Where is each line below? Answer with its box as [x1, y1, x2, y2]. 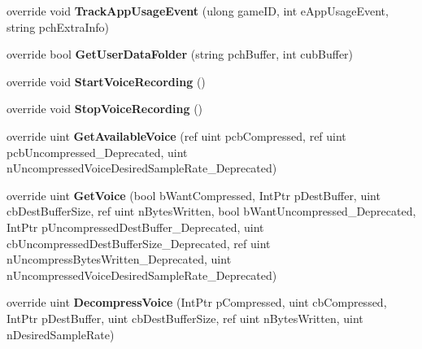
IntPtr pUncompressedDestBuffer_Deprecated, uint [7, 218, 264, 235]
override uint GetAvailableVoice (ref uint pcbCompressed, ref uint [7, 127, 346, 144]
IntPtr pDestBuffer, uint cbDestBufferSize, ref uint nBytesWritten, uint [7, 309, 363, 326]
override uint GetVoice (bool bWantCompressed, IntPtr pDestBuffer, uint [7, 186, 381, 203]
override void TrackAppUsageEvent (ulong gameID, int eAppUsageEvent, [7, 2, 389, 19]
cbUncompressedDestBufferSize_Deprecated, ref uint [7, 234, 271, 251]
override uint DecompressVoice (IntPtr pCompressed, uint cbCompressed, [7, 294, 387, 311]
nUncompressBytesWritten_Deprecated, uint [7, 251, 232, 268]
